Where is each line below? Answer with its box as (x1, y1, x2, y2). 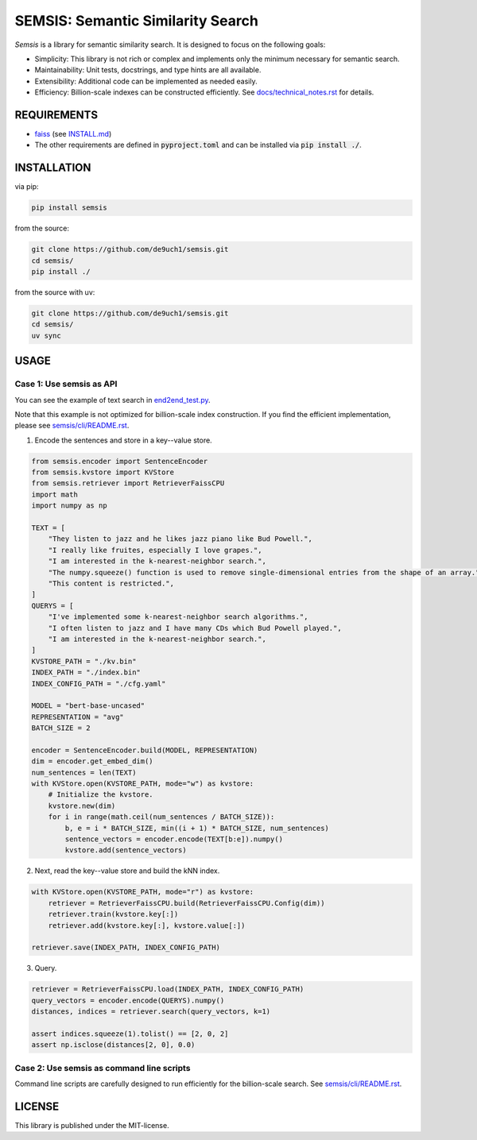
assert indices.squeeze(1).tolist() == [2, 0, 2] (31, 1029, 229, 1038)
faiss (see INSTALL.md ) (34, 129, 112, 139)
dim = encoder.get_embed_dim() (31, 757, 154, 766)
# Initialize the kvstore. (48, 790, 154, 799)
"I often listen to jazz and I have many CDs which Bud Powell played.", (48, 624, 342, 632)
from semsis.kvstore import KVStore (31, 468, 175, 477)
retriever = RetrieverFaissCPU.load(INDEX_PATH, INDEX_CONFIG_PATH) (31, 985, 304, 994)
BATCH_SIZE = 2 (31, 724, 91, 732)
